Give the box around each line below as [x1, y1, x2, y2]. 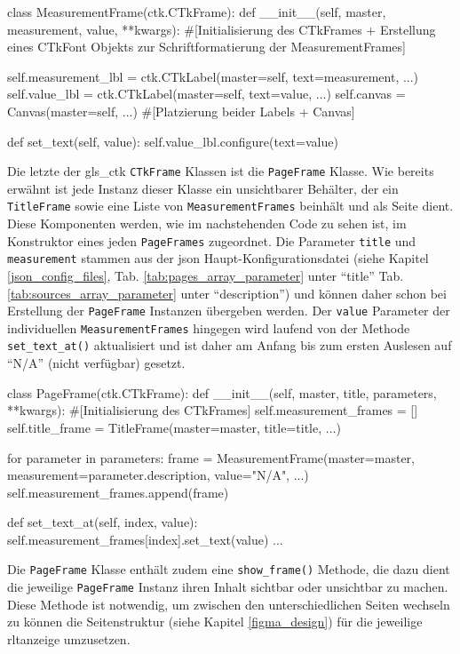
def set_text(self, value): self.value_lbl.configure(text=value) [7, 132, 338, 150]
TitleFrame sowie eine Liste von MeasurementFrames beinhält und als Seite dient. [7, 196, 454, 215]
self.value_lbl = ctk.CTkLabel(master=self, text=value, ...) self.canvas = [7, 84, 406, 103]
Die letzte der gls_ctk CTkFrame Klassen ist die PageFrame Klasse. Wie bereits [7, 162, 434, 180]
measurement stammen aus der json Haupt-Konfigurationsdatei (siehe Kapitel [7, 249, 429, 267]
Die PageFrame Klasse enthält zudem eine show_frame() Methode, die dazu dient [7, 560, 450, 578]
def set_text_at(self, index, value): [7, 513, 198, 531]
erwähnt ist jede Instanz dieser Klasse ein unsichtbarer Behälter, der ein [7, 179, 399, 197]
